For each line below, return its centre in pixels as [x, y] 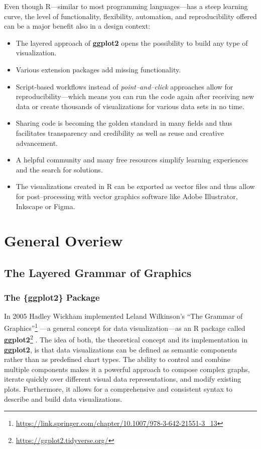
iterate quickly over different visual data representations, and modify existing [123, 379]
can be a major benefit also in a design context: [77, 26]
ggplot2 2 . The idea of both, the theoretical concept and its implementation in [126, 339]
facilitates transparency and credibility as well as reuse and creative [120, 132]
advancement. [37, 143]
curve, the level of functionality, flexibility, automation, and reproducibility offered [130, 16]
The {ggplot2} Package [52, 297]
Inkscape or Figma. [45, 206]
